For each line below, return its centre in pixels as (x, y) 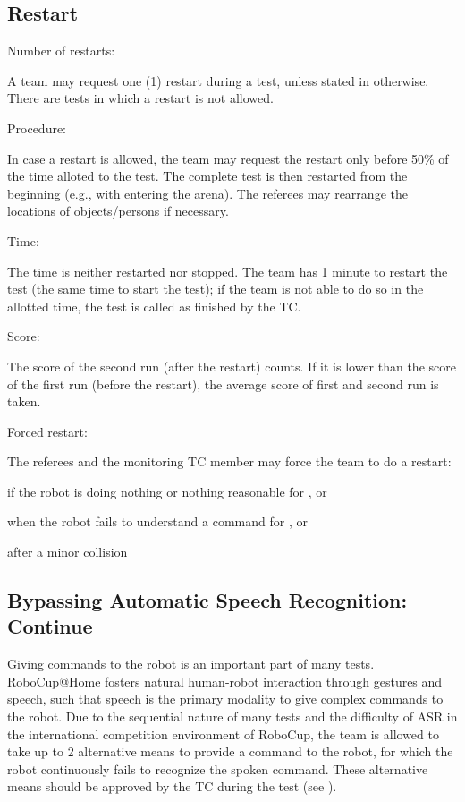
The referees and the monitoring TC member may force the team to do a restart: (229, 461)
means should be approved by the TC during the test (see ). (172, 786)
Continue (50, 626)
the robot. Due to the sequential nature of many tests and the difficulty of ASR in (232, 717)
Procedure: (37, 128)
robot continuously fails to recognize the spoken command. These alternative (218, 768)
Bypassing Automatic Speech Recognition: (207, 600)
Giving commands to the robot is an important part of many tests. (191, 664)
